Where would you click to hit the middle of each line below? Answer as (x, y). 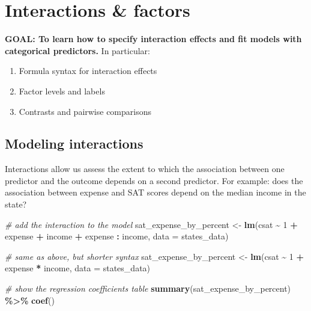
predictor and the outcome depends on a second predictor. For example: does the (154, 180)
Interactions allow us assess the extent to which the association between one (145, 169)
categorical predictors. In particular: (77, 50)
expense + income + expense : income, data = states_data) (117, 236)
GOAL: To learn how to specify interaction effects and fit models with (153, 39)
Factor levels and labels (62, 91)
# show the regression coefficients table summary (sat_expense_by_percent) (148, 288)
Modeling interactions (74, 143)
